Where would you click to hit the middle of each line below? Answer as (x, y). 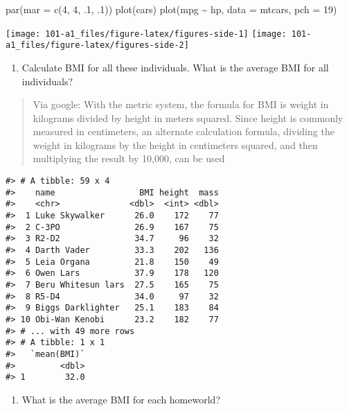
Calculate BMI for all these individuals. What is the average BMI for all (175, 67)
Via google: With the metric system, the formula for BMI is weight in (181, 104)
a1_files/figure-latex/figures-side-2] (97, 45)
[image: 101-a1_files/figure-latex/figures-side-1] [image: (146, 34)
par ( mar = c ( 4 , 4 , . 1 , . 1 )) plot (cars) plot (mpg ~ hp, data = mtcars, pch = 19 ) (171, 9)
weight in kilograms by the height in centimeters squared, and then (175, 145)
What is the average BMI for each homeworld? (121, 399)
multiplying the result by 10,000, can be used (129, 158)
